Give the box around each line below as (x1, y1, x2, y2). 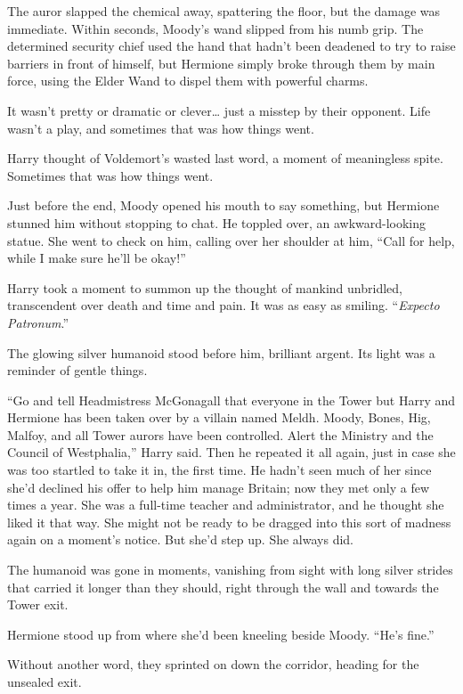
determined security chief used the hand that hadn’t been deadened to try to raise (7, 37, 456, 55)
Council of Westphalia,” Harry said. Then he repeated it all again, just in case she (7, 443, 456, 461)
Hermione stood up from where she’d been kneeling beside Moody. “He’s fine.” (7, 625, 435, 643)
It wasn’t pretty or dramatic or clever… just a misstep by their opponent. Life (7, 101, 431, 119)
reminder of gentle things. (7, 361, 148, 380)
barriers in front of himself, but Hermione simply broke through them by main (7, 53, 435, 72)
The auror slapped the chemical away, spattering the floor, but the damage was (7, 2, 441, 20)
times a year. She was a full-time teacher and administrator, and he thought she (7, 495, 444, 514)
